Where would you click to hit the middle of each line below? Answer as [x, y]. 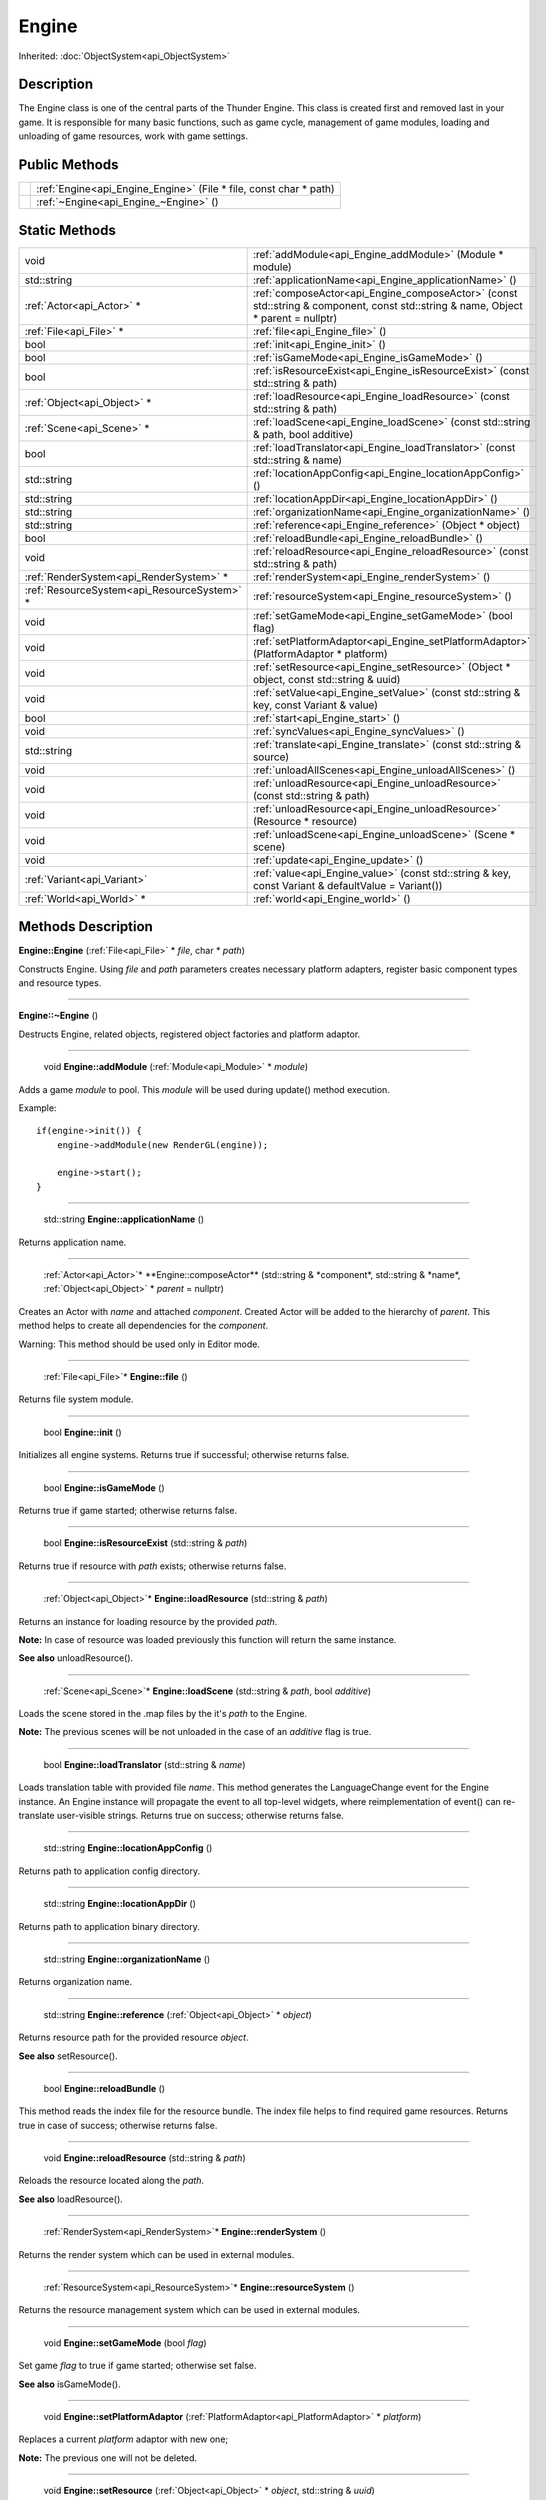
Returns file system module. [76, 1399]
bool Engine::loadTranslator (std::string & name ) [144, 1764]
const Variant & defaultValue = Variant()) [347, 885]
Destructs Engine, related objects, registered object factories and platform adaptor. [189, 1034]
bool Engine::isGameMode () [104, 1487]
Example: [37, 1107]
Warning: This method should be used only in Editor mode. [139, 1344]
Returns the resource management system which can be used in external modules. [189, 2310]
